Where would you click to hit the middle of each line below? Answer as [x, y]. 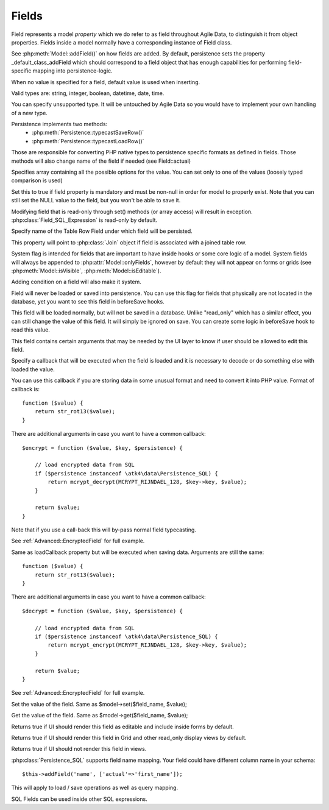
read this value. [30, 330]
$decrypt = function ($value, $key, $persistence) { [102, 611]
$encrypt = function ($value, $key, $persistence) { [102, 448]
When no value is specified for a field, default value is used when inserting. [106, 82]
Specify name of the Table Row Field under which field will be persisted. [102, 231]
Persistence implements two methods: [59, 124]
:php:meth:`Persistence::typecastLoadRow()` [88, 141]
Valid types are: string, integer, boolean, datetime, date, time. [88, 93]
